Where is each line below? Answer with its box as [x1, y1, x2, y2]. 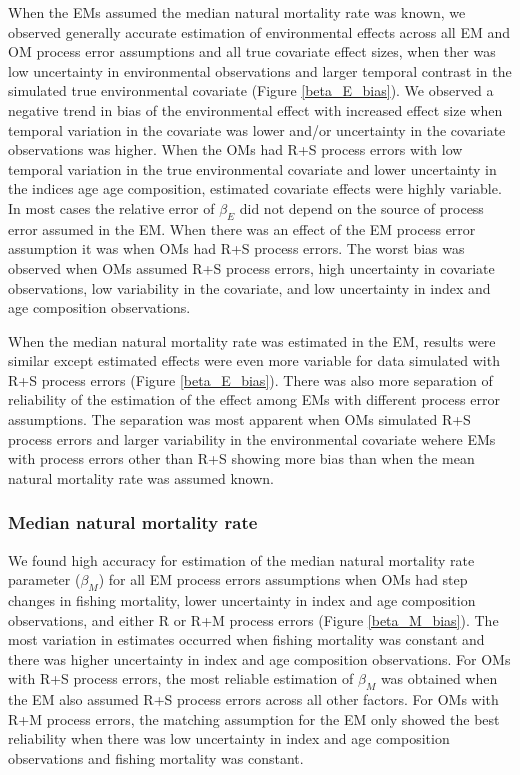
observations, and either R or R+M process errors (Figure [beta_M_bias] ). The [8, 609, 499, 630]
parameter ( [8, 569, 81, 590]
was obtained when [380, 668, 498, 689]
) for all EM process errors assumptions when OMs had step [98, 569, 468, 590]
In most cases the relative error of [8, 197, 215, 218]
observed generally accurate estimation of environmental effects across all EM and [8, 21, 511, 42]
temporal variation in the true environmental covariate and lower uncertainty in [8, 158, 497, 179]
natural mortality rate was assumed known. [8, 467, 274, 488]
